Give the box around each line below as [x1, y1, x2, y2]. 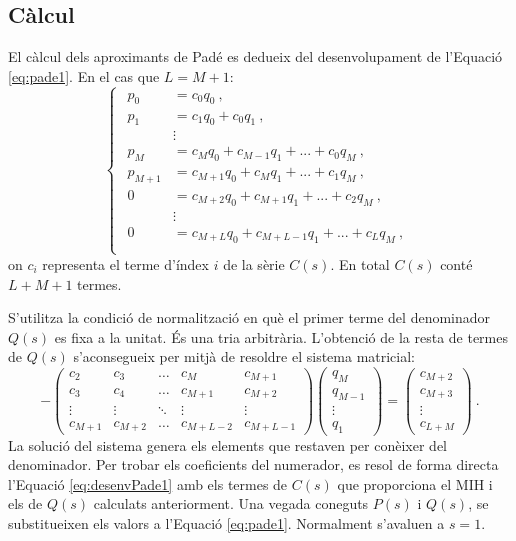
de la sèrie [223, 253, 285, 274]
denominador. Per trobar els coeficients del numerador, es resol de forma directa [8, 454, 499, 475]
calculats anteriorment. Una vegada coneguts [93, 493, 369, 514]
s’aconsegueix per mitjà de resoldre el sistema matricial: [73, 346, 416, 367]
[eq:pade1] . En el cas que [8, 65, 160, 86]
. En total [330, 253, 390, 274]
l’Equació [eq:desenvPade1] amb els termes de [8, 473, 288, 494]
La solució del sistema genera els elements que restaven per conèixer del [8, 434, 447, 455]
